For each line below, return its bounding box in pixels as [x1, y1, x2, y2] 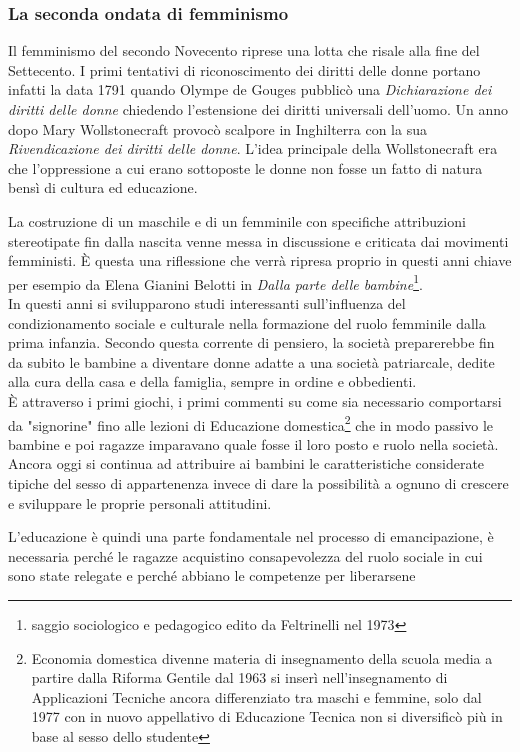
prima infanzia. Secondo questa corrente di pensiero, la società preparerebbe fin [8, 332, 495, 353]
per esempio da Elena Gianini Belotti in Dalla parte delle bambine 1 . [8, 270, 423, 294]
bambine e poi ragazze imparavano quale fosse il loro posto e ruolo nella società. [8, 433, 499, 454]
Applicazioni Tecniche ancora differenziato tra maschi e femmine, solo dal [31, 686, 482, 707]
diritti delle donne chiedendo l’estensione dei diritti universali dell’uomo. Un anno [8, 99, 509, 119]
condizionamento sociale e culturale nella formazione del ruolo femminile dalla [8, 312, 486, 333]
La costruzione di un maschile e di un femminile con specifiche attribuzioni [8, 210, 466, 231]
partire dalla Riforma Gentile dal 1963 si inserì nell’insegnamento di [31, 667, 448, 688]
